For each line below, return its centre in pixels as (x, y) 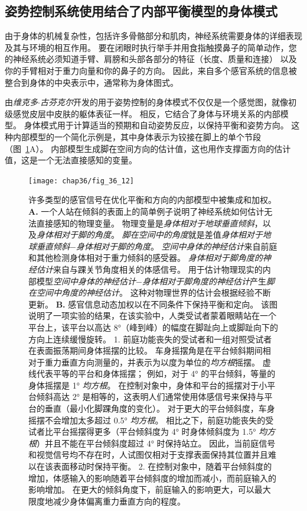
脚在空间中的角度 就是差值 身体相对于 (192, 235)
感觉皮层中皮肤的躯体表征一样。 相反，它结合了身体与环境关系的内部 (146, 113)
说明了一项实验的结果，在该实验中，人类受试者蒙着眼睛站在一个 (152, 316)
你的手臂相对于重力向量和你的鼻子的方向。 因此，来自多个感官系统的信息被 (151, 70)
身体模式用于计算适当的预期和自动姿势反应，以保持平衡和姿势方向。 (156, 125)
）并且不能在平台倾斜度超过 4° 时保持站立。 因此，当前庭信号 (156, 443)
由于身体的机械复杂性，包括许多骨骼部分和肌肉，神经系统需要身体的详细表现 (153, 36)
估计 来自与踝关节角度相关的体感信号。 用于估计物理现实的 (149, 269)
